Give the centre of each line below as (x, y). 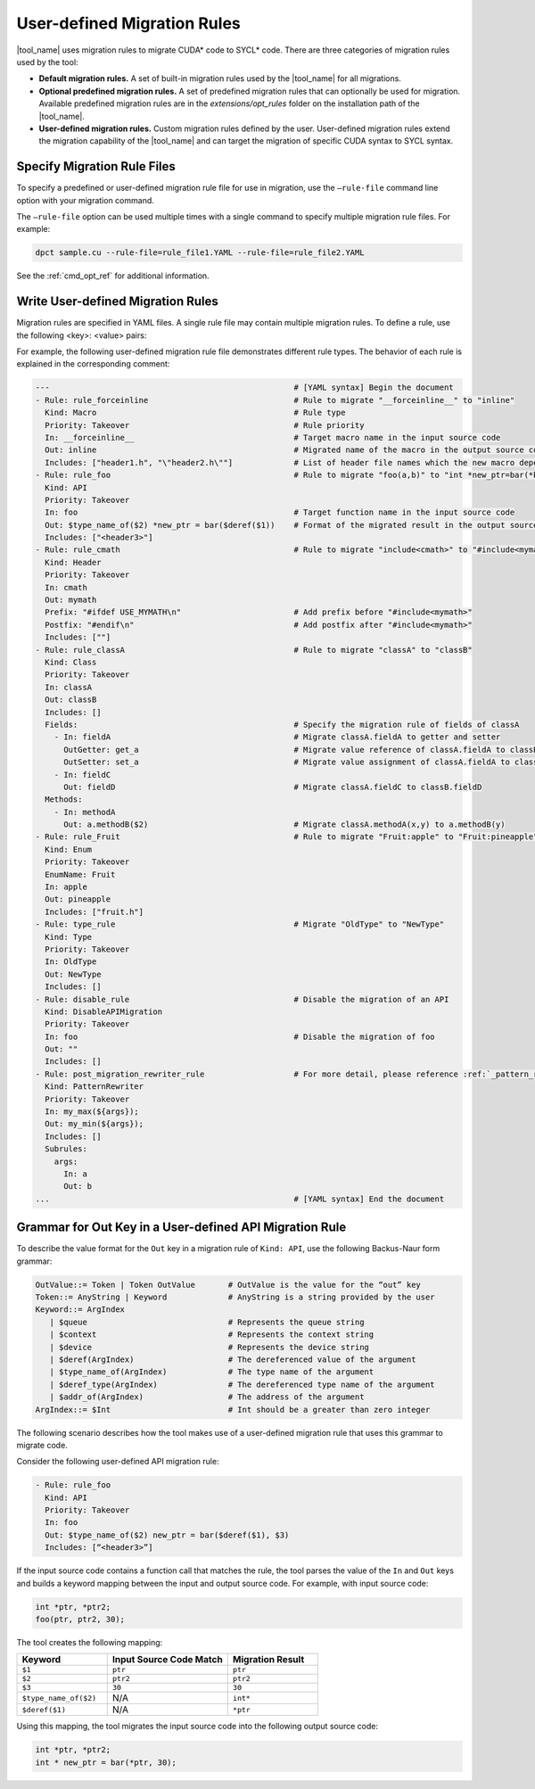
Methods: (64, 800)
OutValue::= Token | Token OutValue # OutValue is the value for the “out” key (228, 1285)
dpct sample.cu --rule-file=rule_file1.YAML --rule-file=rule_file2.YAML (200, 253)
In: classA (69, 687)
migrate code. (42, 1445)
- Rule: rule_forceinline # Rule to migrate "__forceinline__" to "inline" (275, 400)
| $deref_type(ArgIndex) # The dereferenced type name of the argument (243, 1384)
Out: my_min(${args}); (95, 1124)
